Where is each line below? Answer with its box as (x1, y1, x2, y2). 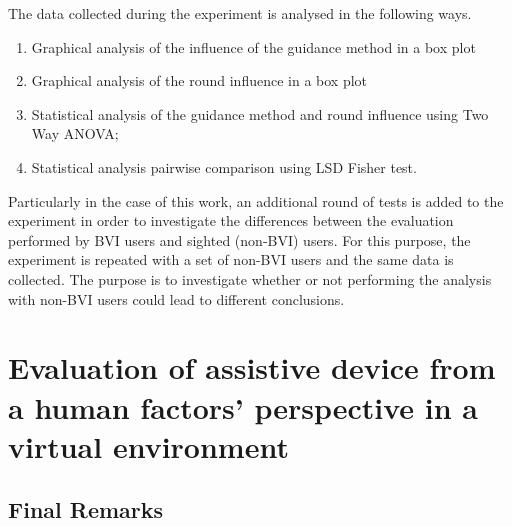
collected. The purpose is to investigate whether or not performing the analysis (8, 268, 492, 289)
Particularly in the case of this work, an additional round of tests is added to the (8, 190, 504, 211)
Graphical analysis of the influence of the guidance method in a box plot (31, 36, 476, 57)
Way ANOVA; (31, 123, 119, 144)
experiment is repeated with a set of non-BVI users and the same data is (8, 249, 454, 270)
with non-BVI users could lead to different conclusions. (8, 288, 345, 309)
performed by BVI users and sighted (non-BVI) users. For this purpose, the (8, 229, 471, 250)
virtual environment (8, 425, 289, 466)
